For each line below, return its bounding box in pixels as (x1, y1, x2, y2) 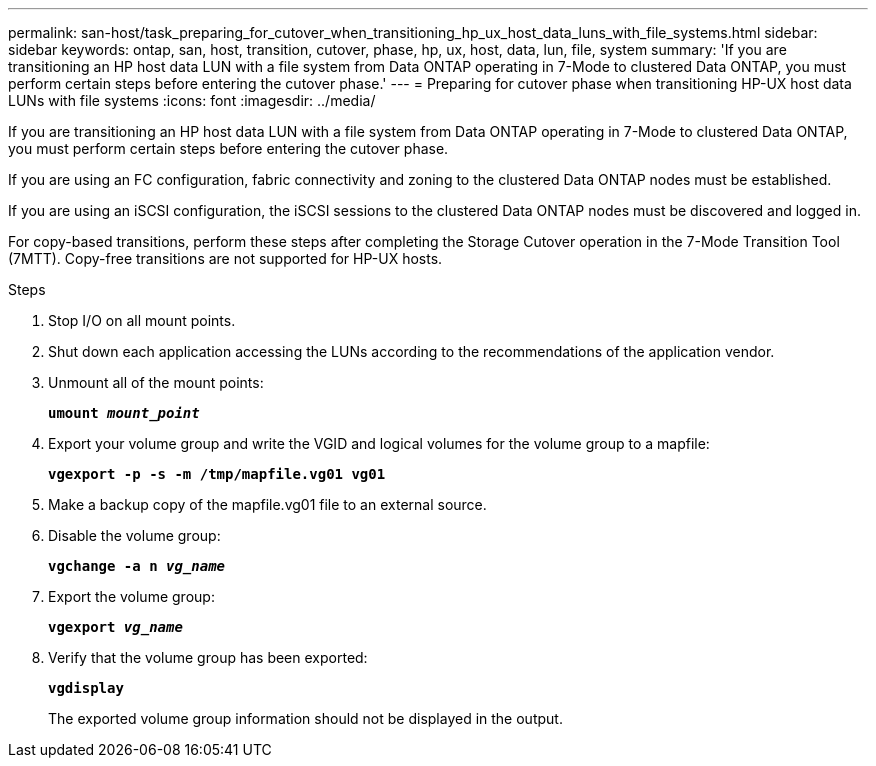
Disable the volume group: (48, 527, 221, 544)
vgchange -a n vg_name (48, 558, 226, 574)
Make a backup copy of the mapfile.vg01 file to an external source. (48, 496, 487, 513)
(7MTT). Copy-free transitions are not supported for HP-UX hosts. (8, 250, 443, 267)
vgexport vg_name (48, 619, 183, 635)
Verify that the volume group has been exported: (48, 649, 368, 666)
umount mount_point (48, 405, 200, 421)
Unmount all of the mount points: (48, 374, 264, 391)
